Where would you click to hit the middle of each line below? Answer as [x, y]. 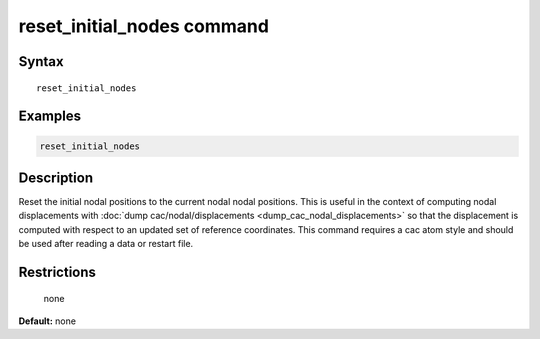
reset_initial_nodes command [144, 26]
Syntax [41, 61]
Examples [50, 116]
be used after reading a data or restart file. [106, 244]
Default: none [47, 321]
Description [56, 177]
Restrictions [57, 272]
